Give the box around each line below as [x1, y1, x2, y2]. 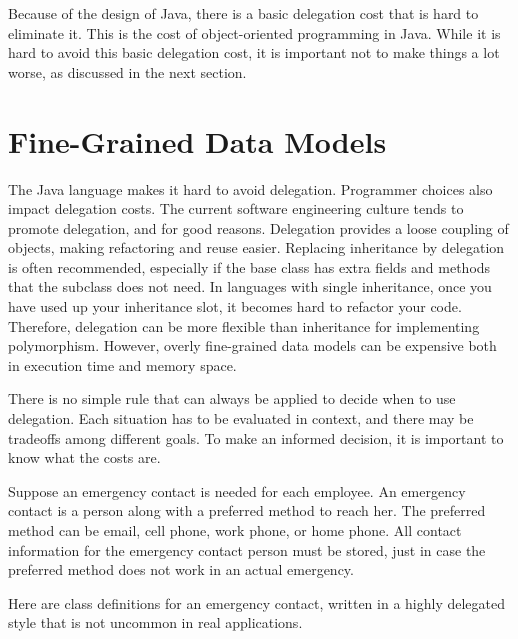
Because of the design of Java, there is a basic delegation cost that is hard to [8, 3, 479, 23]
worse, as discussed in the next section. [8, 61, 247, 82]
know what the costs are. [8, 447, 161, 468]
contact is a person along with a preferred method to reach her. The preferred [8, 500, 486, 521]
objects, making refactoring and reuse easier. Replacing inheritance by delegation [8, 237, 505, 258]
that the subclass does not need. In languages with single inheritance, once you [8, 276, 492, 297]
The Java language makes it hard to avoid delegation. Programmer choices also [8, 178, 493, 199]
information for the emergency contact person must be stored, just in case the [8, 539, 486, 560]
